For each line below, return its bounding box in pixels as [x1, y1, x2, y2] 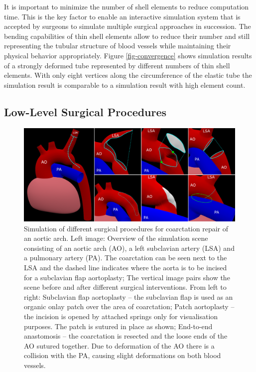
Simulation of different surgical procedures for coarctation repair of [24, 223, 229, 233]
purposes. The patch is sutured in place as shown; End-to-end [24, 321, 213, 331]
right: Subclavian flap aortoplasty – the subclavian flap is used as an [24, 291, 233, 302]
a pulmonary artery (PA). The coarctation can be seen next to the [24, 252, 227, 263]
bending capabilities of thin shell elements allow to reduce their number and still [4, 30, 250, 41]
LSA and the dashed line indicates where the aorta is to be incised [24, 262, 227, 273]
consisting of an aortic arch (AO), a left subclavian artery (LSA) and [24, 242, 235, 253]
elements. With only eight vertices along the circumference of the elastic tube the [4, 70, 252, 80]
